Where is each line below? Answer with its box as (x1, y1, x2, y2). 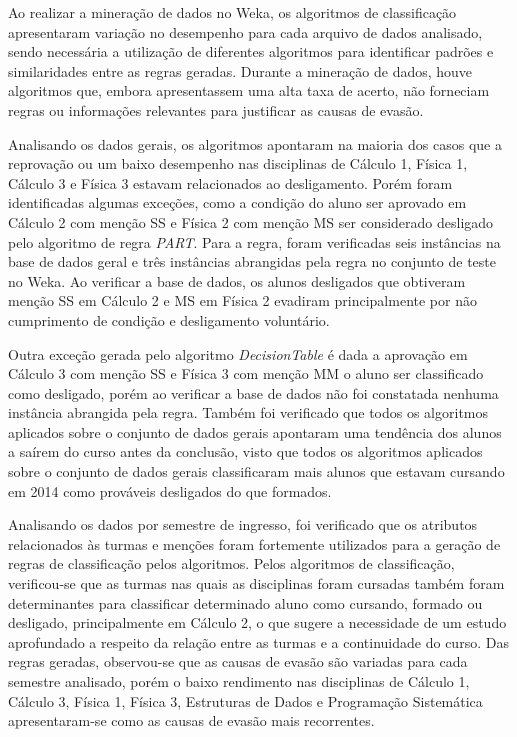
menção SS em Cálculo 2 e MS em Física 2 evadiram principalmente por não (8, 290, 477, 311)
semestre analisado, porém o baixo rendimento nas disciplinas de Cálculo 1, (8, 671, 470, 691)
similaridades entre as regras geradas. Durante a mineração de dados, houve (8, 60, 473, 81)
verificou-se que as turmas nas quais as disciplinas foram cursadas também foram (8, 573, 505, 594)
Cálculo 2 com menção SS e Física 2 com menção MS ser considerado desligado (8, 211, 494, 232)
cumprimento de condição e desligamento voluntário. (8, 309, 330, 330)
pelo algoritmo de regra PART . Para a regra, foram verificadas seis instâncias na (8, 231, 501, 252)
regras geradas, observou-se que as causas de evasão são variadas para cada (8, 651, 468, 672)
